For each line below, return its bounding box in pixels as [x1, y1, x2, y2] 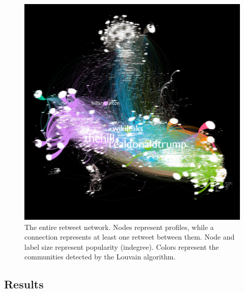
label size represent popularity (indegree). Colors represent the [24, 241, 219, 252]
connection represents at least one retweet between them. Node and [24, 231, 235, 242]
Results [4, 276, 44, 292]
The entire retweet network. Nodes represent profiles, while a [24, 221, 214, 232]
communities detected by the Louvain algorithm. [24, 251, 176, 262]
